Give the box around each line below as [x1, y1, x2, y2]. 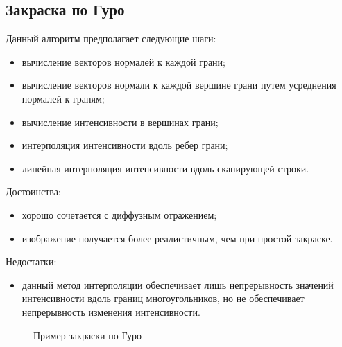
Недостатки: [6, 254, 57, 269]
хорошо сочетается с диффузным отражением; [22, 207, 217, 222]
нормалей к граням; [22, 91, 105, 105]
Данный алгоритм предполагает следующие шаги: [6, 31, 216, 46]
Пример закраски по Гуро [33, 328, 142, 342]
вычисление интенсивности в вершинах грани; [22, 114, 219, 129]
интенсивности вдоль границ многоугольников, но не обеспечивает [22, 291, 305, 305]
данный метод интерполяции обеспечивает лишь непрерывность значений [22, 277, 334, 292]
